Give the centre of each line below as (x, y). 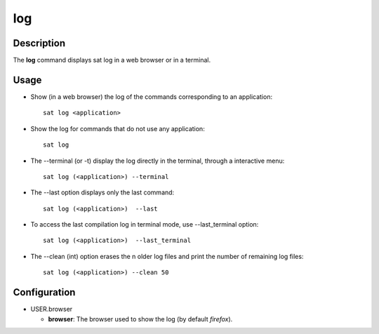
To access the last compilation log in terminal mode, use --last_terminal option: (145, 225)
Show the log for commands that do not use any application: (118, 128)
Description (39, 43)
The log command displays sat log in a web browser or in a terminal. (112, 60)
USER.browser (52, 309)
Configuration (44, 292)
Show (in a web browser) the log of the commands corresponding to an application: (152, 96)
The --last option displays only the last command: (102, 192)
